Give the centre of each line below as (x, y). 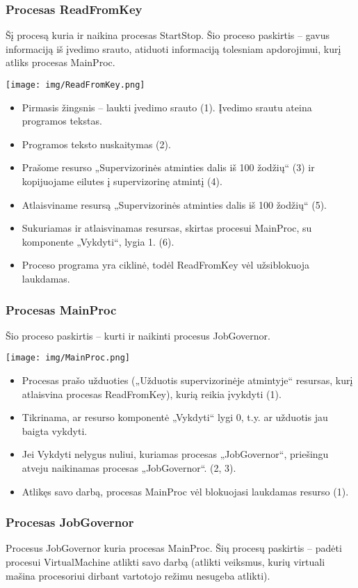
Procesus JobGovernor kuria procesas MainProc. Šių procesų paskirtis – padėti (174, 548)
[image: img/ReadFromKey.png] (75, 85)
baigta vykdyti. (55, 430)
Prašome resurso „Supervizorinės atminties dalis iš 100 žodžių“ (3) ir (168, 167)
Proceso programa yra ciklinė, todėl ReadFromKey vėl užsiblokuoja (165, 265)
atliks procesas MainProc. (60, 62)
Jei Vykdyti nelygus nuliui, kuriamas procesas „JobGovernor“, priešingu (175, 454)
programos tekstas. (62, 121)
